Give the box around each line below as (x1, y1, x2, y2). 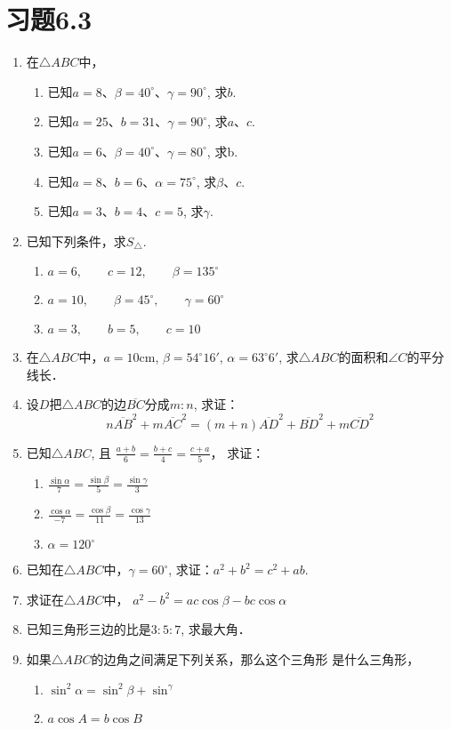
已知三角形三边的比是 (26, 620, 151, 638)
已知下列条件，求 (26, 231, 126, 250)
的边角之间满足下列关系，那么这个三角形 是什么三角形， (91, 650, 420, 669)
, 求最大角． (181, 620, 251, 638)
